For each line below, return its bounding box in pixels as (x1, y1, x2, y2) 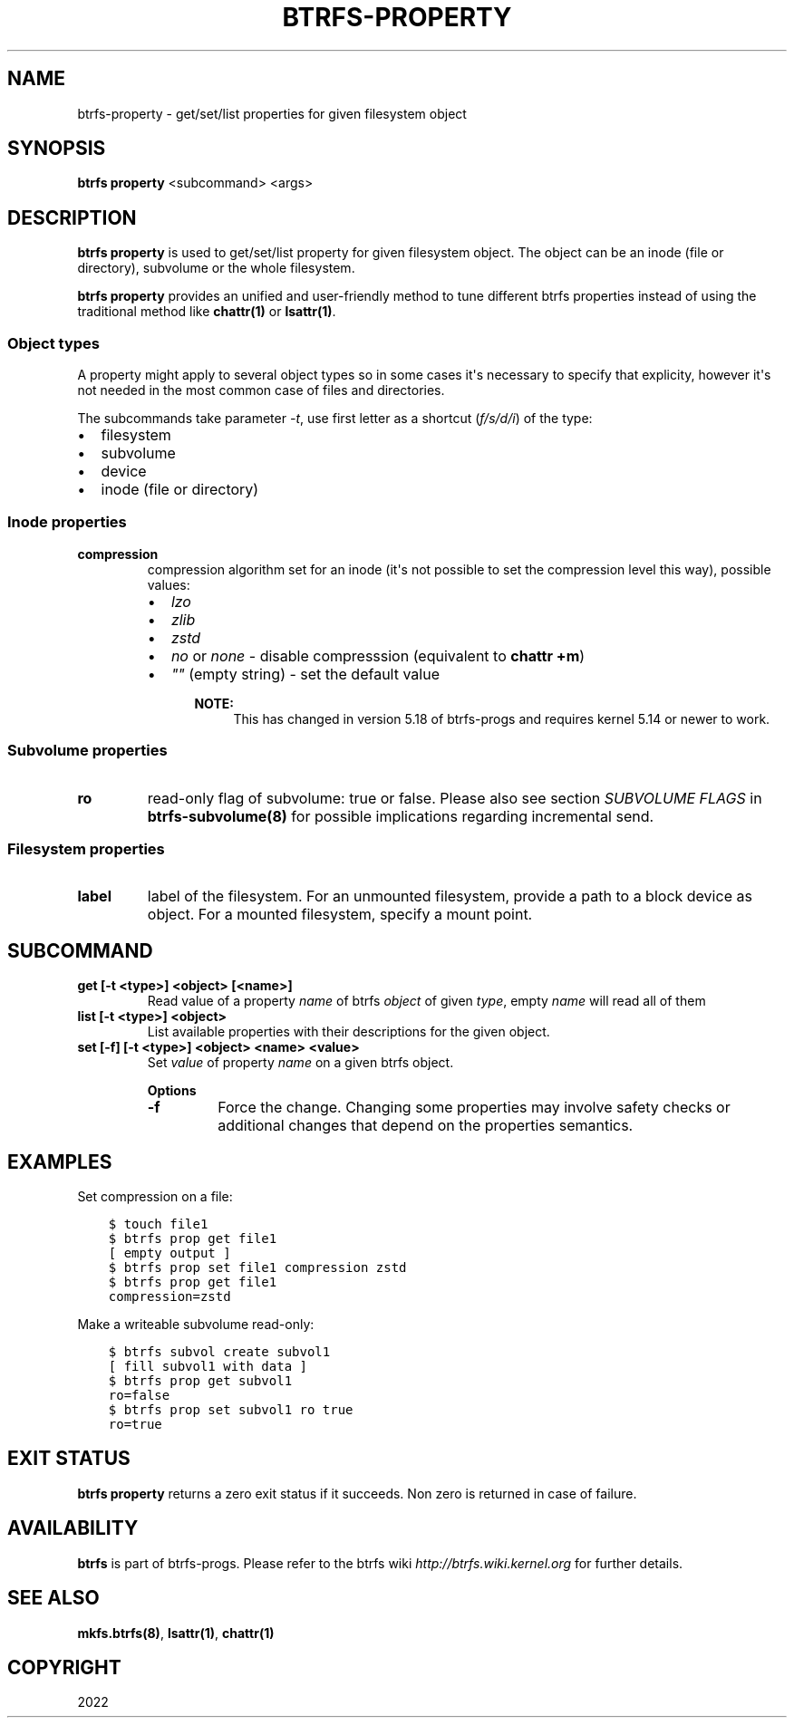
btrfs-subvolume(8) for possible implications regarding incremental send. (147, 806, 654, 825)
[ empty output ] (108, 1245, 231, 1260)
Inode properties (7, 513, 127, 532)
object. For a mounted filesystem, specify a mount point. (147, 905, 533, 924)
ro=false (108, 1387, 170, 1402)
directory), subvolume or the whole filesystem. (77, 260, 355, 276)
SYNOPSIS (7, 137, 106, 160)
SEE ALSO (7, 1586, 100, 1610)
